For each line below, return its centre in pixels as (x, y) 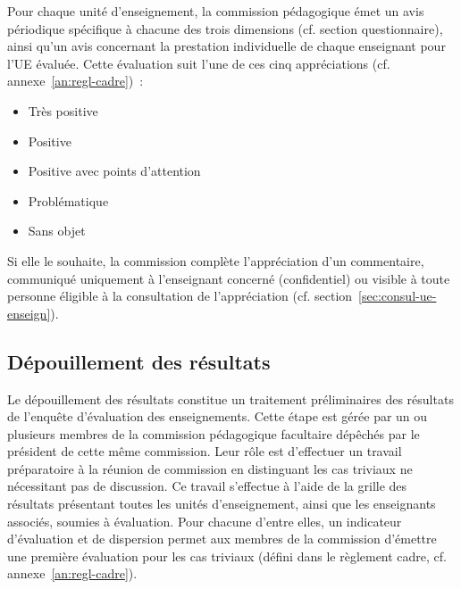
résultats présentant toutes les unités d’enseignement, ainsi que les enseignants (222, 504)
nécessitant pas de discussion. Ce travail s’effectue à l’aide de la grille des (207, 486)
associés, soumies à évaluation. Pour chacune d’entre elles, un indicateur (205, 521)
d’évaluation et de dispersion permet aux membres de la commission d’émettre (222, 539)
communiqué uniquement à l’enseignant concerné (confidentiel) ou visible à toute (229, 278)
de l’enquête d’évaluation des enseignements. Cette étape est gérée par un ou (218, 416)
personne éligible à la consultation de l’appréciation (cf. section (180, 296)
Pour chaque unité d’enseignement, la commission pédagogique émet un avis (216, 11)
